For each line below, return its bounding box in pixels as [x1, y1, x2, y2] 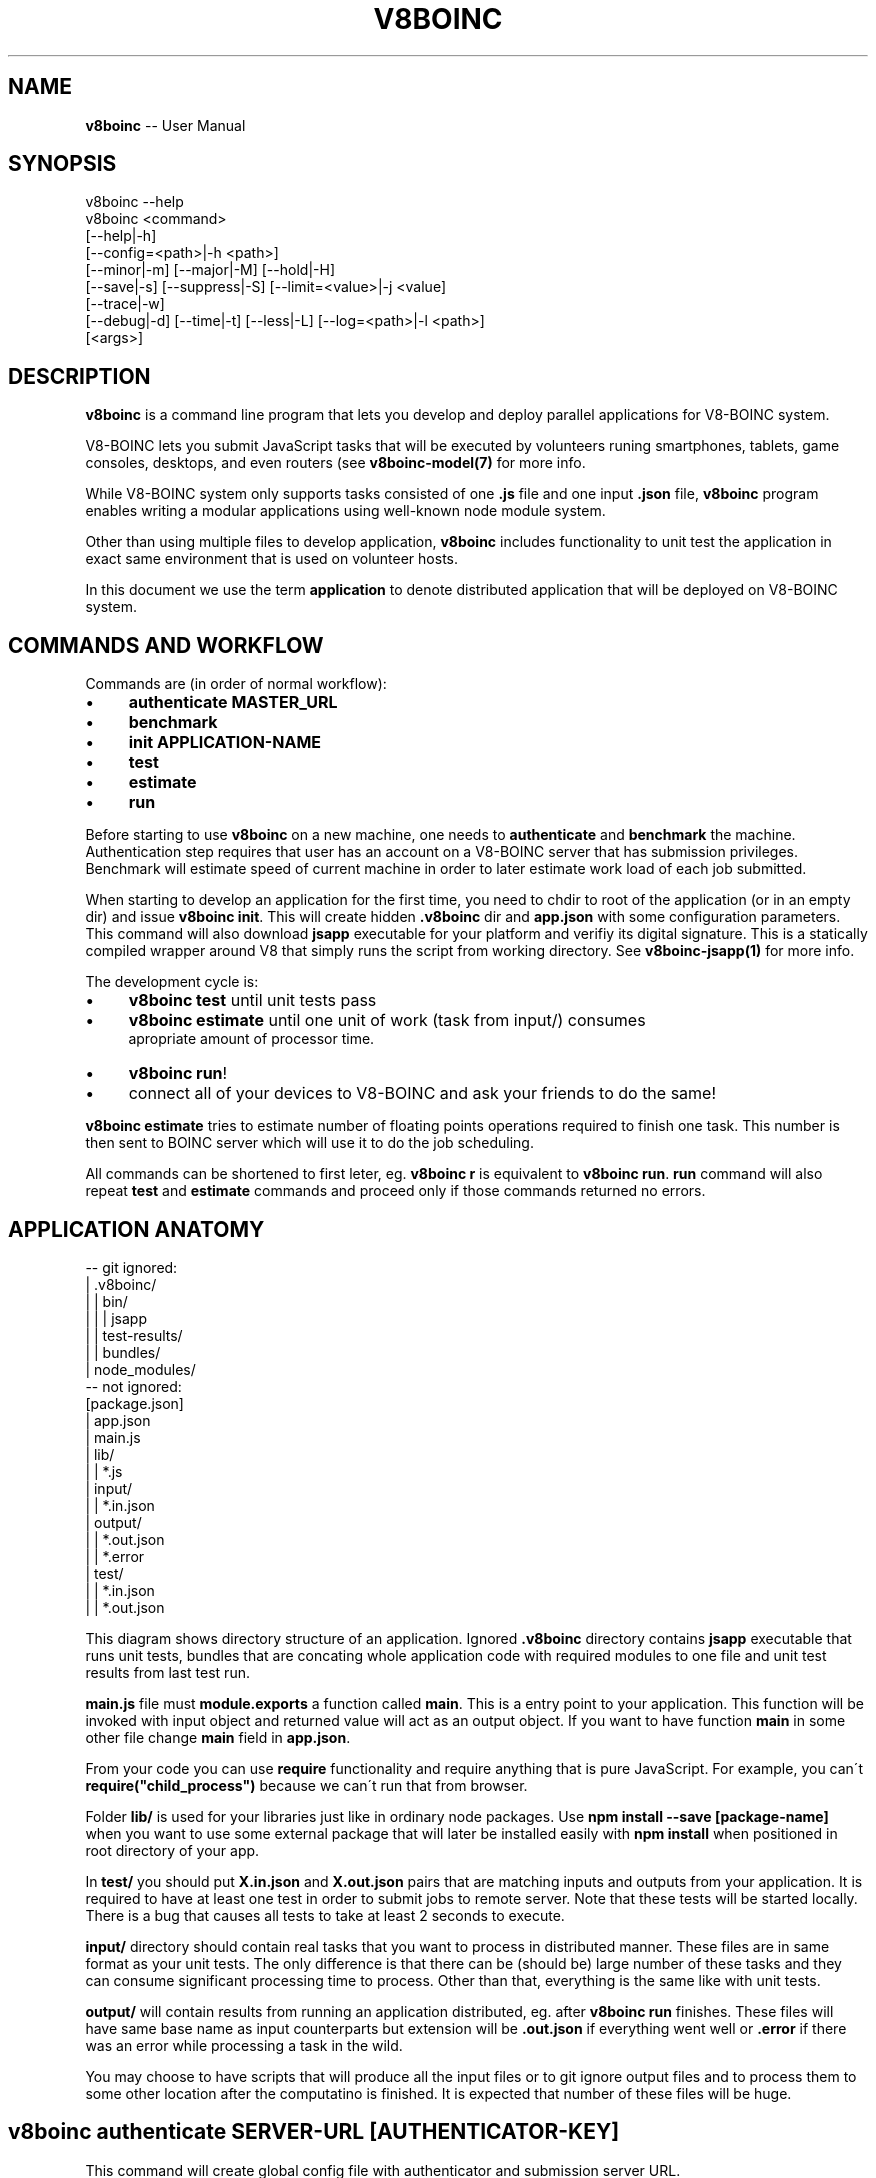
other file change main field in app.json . [85, 1728, 351, 1746]
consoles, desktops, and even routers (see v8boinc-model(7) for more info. [85, 454, 586, 472]
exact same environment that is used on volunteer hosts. [85, 550, 459, 568]
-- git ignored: [85, 1258, 178, 1276]
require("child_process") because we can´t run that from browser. [85, 1776, 528, 1794]
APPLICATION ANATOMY [8, 1216, 265, 1242]
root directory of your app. [85, 1841, 260, 1859]
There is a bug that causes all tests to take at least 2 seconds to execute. [85, 1906, 565, 1924]
